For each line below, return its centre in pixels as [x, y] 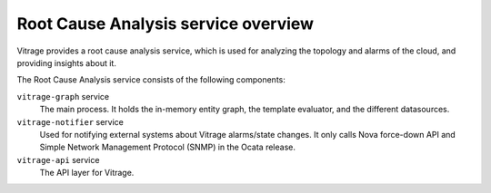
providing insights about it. [67, 63]
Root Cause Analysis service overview [165, 24]
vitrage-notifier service [70, 121]
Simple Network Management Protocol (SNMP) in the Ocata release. [167, 147]
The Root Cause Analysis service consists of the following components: [151, 80]
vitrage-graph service [63, 96]
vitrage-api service [58, 159]
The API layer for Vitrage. [87, 173]
